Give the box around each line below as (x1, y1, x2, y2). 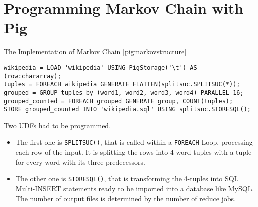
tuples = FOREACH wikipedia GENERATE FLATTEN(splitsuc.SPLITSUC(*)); (4, 81, 240, 88)
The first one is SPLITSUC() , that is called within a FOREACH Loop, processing (15, 137, 253, 147)
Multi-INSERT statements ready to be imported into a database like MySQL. (15, 183, 254, 193)
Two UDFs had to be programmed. (4, 120, 111, 130)
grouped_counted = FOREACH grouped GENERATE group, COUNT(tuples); (4, 97, 233, 105)
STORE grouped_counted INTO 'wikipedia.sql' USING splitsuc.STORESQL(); (4, 106, 251, 113)
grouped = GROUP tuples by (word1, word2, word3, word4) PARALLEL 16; (4, 89, 244, 96)
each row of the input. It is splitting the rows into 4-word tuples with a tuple (15, 147, 252, 157)
